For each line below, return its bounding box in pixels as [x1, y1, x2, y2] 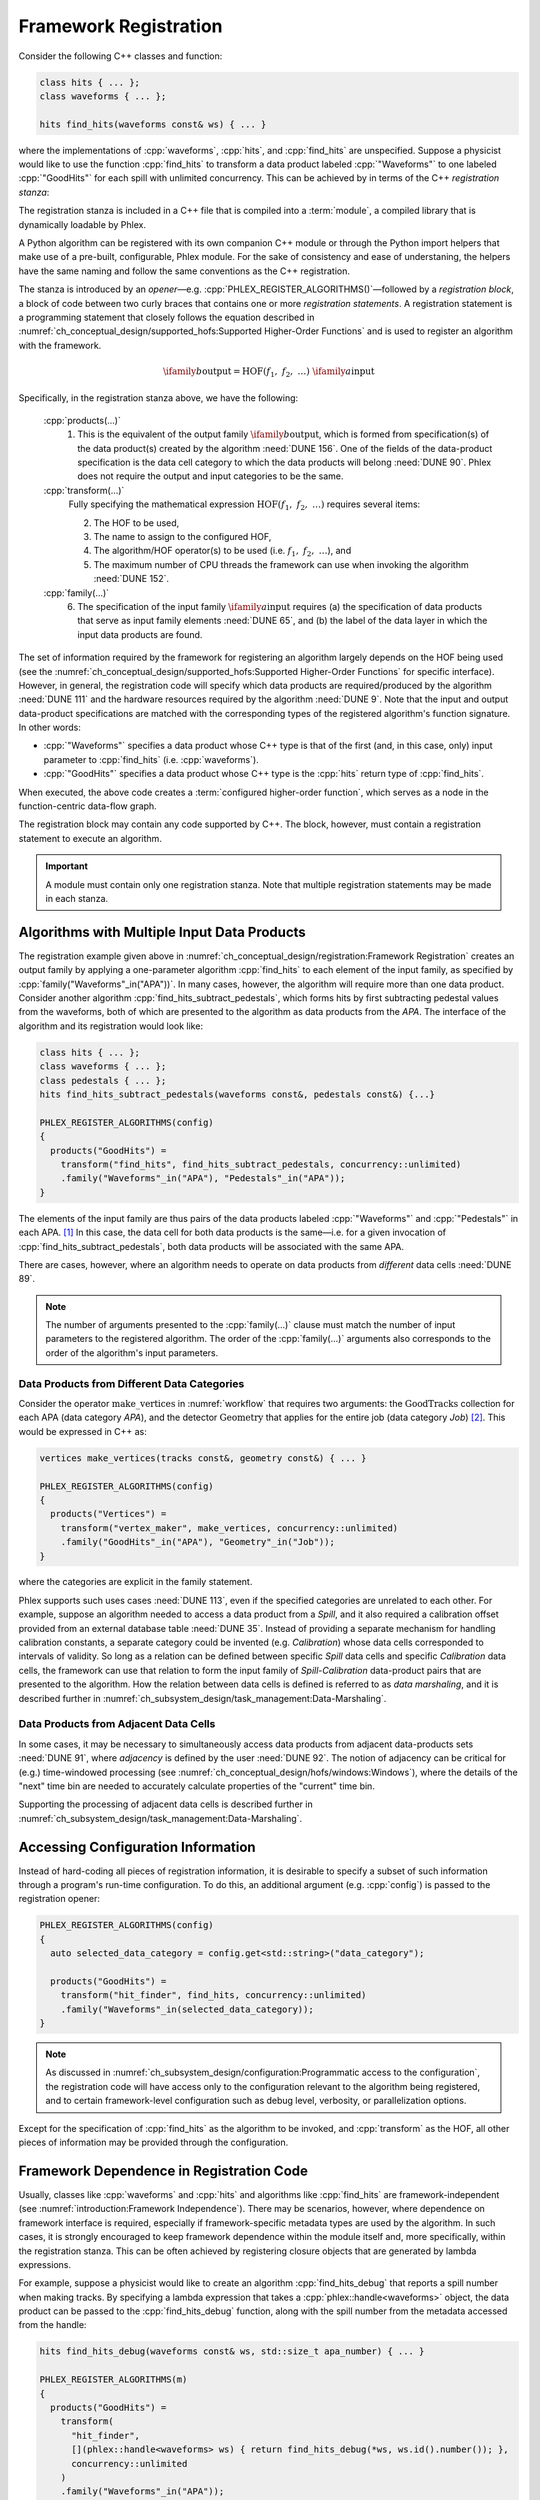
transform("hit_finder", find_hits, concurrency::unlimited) [60, 1990, 367, 2001]
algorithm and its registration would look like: [18, 1020, 204, 1032]
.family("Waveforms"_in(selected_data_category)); [60, 2003, 314, 2015]
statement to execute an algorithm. [18, 832, 162, 844]
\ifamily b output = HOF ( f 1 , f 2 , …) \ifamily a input [162, 365, 375, 379]
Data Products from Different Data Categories [18, 1376, 245, 1390]
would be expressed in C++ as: [18, 1425, 147, 1437]
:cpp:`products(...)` [43, 414, 122, 426]
